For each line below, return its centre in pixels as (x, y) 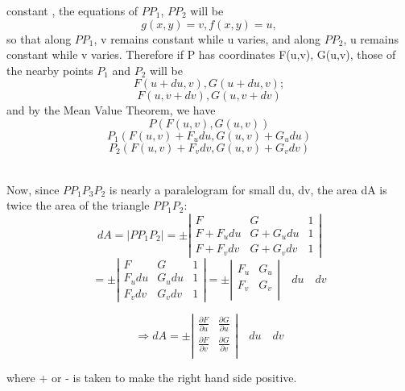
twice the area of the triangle (78, 205)
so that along (39, 38)
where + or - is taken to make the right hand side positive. (152, 378)
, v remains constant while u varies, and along (207, 38)
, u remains (371, 38)
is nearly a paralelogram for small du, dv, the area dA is (248, 189)
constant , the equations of (72, 10)
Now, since (33, 189)
